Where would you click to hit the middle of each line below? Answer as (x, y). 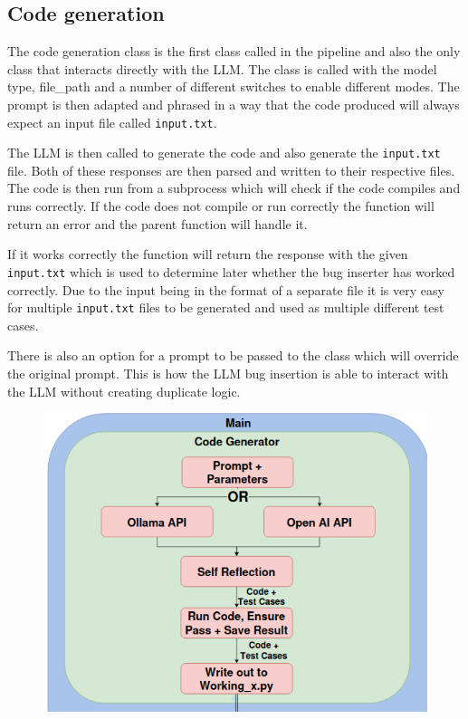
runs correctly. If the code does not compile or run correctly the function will (221, 206)
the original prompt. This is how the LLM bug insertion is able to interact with (228, 373)
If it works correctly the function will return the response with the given (208, 254)
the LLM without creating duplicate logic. (124, 391)
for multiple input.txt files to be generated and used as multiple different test (226, 307)
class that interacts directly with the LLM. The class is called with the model (222, 68)
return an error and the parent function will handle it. (158, 223)
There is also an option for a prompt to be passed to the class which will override (233, 355)
